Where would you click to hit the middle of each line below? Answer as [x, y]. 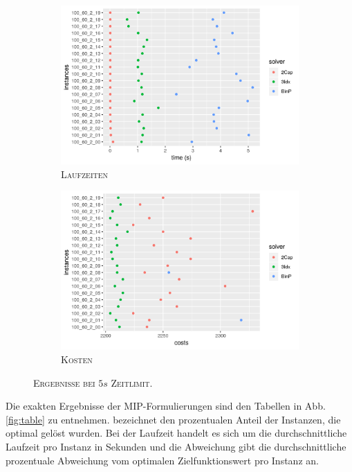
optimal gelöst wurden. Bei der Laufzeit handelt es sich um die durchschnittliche [176, 433]
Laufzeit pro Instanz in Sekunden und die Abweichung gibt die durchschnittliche [176, 446]
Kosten [77, 359]
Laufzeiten [85, 174]
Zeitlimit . [132, 382]
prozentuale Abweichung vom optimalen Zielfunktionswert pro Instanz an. [162, 460]
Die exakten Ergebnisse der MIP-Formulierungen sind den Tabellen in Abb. [166, 406]
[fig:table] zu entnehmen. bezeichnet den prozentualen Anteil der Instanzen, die [173, 419]
